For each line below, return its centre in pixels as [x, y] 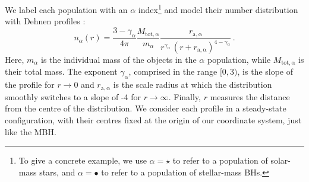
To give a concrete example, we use [83, 160]
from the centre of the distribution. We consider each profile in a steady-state [146, 108]
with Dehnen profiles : [45, 21]
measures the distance [250, 96]
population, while [239, 60]
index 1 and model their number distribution [218, 9]
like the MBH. [31, 131]
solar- [281, 160]
